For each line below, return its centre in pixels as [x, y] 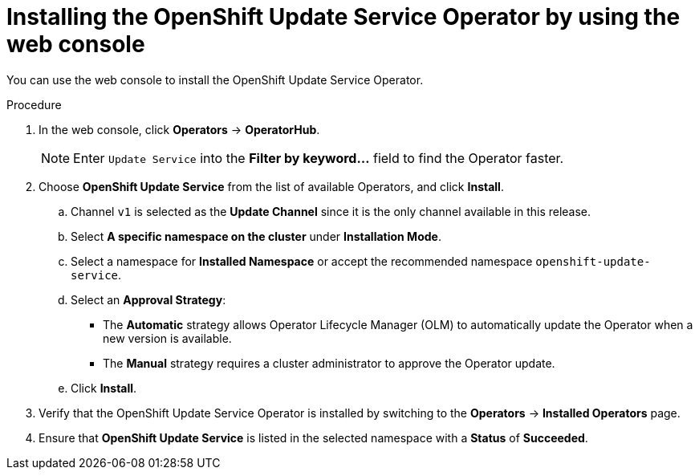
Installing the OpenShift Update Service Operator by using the [343, 17]
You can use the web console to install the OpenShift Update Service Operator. [215, 79]
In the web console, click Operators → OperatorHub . [179, 129]
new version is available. [167, 338]
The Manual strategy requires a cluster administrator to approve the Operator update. [329, 363]
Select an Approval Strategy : [148, 299]
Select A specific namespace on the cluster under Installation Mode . [256, 236]
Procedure [34, 104]
